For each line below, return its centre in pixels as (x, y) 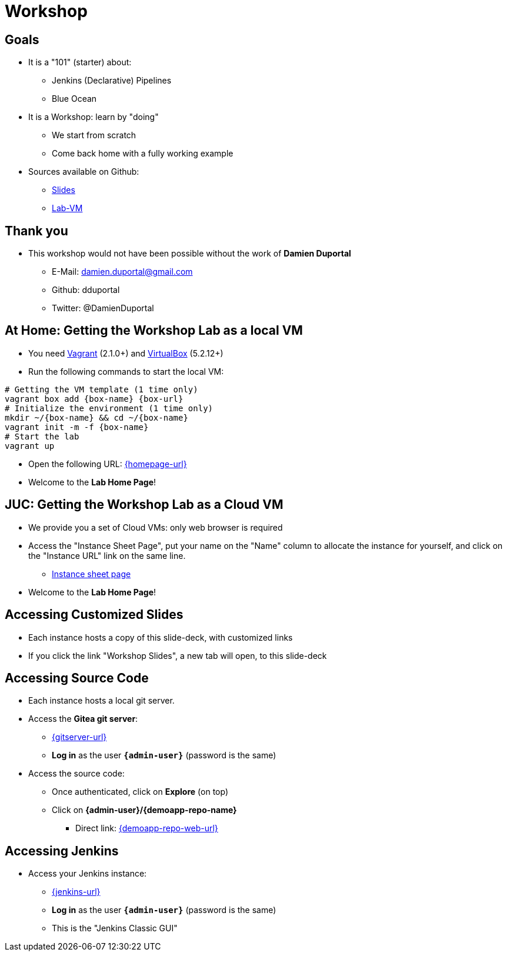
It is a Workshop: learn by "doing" (94, 117)
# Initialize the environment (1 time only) (109, 408)
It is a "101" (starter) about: (80, 62)
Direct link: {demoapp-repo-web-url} (147, 828)
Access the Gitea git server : (83, 719)
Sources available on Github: (84, 172)
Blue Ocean (74, 99)
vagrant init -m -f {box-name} (77, 427)
